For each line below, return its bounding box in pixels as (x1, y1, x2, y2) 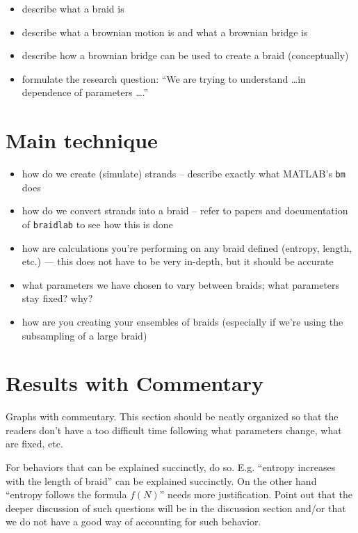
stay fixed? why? (22, 291, 93, 305)
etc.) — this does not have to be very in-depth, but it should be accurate (22, 254, 334, 269)
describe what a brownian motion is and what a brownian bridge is (22, 24, 308, 39)
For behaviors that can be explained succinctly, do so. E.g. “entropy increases (6, 460, 336, 475)
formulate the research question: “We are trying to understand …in (22, 71, 306, 86)
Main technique (6, 126, 158, 154)
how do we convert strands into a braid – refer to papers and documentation (22, 203, 348, 218)
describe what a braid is (22, 1, 124, 15)
